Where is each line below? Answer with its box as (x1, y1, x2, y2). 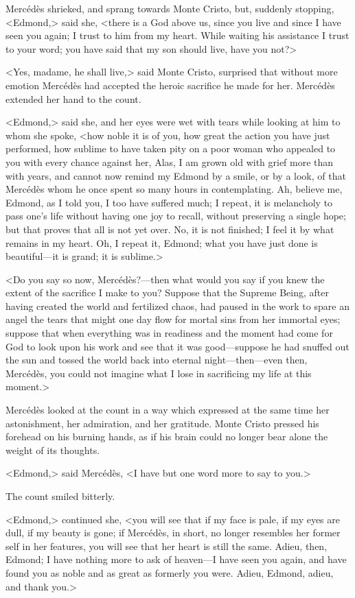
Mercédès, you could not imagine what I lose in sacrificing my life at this (5, 366, 312, 380)
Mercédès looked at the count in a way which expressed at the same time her (5, 403, 330, 417)
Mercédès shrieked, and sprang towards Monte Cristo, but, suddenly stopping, (5, 1, 334, 15)
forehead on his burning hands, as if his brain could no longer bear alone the (5, 429, 328, 444)
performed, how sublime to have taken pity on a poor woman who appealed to (5, 141, 336, 156)
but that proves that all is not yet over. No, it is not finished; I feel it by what (5, 222, 334, 236)
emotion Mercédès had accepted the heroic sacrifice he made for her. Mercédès (5, 77, 335, 92)
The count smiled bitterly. (5, 489, 115, 503)
